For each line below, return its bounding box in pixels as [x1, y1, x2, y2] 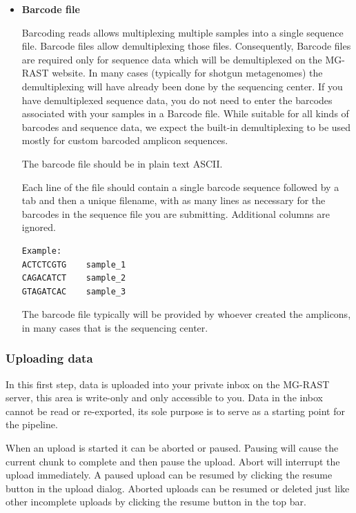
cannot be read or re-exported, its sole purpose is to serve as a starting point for [6, 403, 346, 418]
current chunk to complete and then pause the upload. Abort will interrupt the [6, 454, 340, 468]
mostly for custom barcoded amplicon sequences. [21, 133, 228, 148]
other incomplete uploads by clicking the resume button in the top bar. [6, 494, 306, 509]
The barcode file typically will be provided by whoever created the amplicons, [21, 307, 351, 321]
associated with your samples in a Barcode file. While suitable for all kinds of [21, 106, 349, 121]
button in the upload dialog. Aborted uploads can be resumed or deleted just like [6, 481, 350, 495]
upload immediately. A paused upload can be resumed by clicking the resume [6, 467, 333, 482]
